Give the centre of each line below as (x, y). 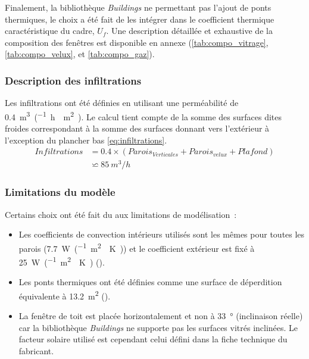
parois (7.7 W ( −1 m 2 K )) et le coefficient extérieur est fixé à (137, 247)
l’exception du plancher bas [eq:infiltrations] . (86, 140)
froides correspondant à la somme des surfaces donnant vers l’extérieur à (137, 128)
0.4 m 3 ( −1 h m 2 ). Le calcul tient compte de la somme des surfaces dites (143, 115)
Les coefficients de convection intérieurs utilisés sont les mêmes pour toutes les (162, 234)
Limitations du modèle (60, 192)
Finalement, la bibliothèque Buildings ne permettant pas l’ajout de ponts (138, 7)
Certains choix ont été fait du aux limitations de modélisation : (121, 214)
